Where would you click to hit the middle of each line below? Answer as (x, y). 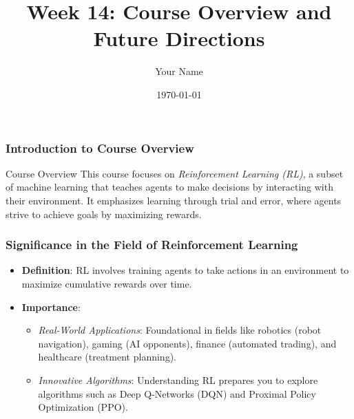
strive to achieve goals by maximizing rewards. (104, 214)
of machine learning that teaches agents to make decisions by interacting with (169, 187)
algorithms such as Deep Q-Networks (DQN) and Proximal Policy (177, 393)
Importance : (51, 307)
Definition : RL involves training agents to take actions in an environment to (185, 270)
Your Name (179, 71)
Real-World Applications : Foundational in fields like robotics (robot (180, 330)
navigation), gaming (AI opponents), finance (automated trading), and (187, 343)
